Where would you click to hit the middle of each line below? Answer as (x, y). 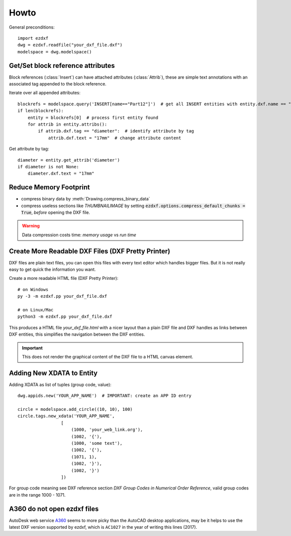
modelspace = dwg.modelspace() (55, 52)
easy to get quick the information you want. (52, 270)
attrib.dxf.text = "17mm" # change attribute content (115, 138)
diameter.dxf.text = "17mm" (61, 174)
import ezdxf (33, 38)
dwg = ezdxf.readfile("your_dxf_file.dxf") (70, 45)
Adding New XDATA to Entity (53, 373)
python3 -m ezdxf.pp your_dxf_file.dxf (65, 317)
